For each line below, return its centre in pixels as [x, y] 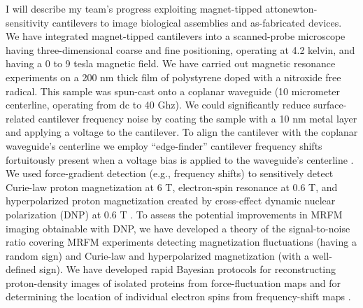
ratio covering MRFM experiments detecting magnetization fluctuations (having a [181, 242]
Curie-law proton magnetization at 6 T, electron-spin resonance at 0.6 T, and [172, 187]
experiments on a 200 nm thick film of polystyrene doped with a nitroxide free [173, 77]
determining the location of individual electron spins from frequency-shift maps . [178, 296]
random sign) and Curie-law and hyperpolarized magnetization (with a [157, 255]
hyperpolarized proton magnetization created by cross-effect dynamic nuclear [171, 201]
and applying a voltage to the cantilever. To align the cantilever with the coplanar [182, 132]
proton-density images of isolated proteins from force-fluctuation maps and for [173, 282]
